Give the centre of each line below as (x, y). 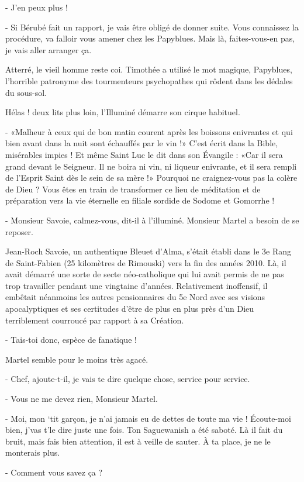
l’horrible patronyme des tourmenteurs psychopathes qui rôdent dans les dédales (149, 80)
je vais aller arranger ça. (49, 49)
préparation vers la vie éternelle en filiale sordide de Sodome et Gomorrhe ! (140, 200)
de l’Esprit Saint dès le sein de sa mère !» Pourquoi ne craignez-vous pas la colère (151, 178)
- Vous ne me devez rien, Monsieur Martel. (82, 399)
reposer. (19, 231)
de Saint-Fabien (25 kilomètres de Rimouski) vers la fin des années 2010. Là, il (146, 262)
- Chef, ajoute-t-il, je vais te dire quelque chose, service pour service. (128, 379)
